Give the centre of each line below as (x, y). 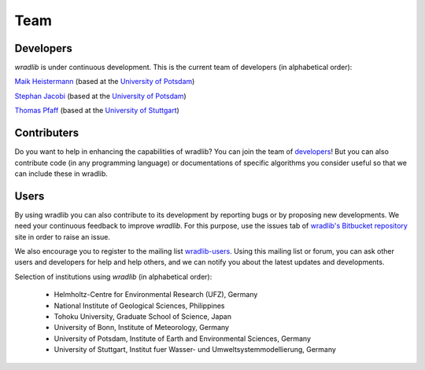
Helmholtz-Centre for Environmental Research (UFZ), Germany (156, 295)
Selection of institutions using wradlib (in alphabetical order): (113, 277)
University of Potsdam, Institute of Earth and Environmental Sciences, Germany (182, 339)
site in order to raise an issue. (62, 236)
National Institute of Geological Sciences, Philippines (139, 306)
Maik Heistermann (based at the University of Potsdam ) (105, 82)
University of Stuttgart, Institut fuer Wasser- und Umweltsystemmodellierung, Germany (195, 350)
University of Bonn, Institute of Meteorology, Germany (142, 328)
